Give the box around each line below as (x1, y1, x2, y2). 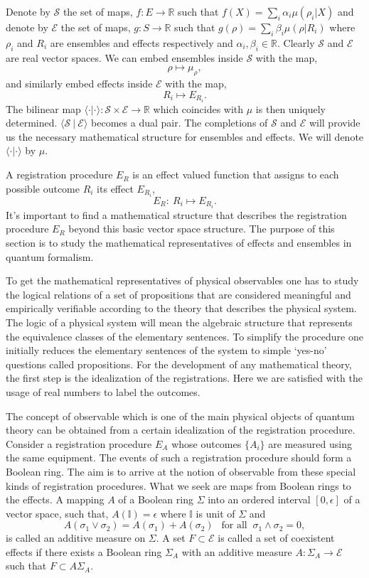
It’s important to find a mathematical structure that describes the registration (6, 207, 347, 222)
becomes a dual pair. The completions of (91, 115, 268, 130)
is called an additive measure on (6, 530, 146, 545)
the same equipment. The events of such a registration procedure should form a (6, 450, 352, 465)
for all (221, 520, 247, 531)
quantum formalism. (6, 249, 94, 264)
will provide (309, 115, 360, 130)
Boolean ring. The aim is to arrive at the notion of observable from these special (6, 464, 356, 478)
